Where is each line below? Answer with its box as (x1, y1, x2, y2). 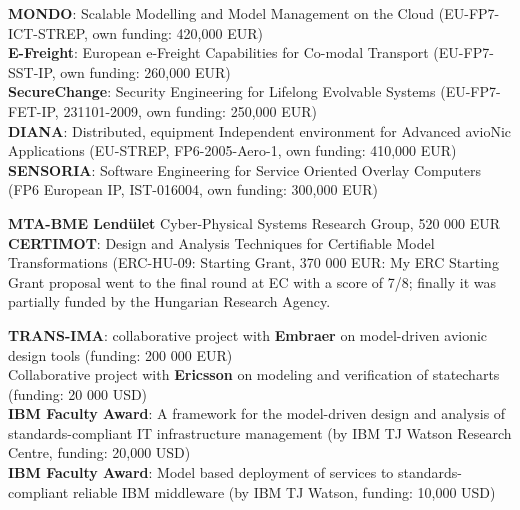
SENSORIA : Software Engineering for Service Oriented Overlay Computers (8, 159, 481, 180)
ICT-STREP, (8, 22, 88, 43)
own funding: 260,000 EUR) (60, 61, 231, 82)
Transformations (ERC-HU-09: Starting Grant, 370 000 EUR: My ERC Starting (8, 252, 499, 273)
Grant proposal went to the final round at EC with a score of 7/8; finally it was (8, 271, 496, 292)
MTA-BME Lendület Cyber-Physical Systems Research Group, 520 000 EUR (8, 212, 501, 233)
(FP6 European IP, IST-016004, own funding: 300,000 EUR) (8, 179, 378, 200)
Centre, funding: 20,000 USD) (8, 442, 191, 463)
